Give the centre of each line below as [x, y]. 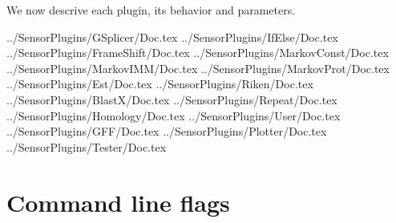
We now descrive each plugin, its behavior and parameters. [151, 10]
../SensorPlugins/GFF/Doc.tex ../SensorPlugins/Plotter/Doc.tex [167, 131]
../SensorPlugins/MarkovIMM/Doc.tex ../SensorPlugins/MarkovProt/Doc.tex [198, 68]
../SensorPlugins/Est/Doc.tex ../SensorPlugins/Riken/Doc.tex [160, 84]
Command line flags [118, 202]
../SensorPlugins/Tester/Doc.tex [87, 146]
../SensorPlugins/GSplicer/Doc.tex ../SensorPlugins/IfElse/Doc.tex [172, 36]
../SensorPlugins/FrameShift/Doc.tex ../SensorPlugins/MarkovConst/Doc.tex [198, 53]
